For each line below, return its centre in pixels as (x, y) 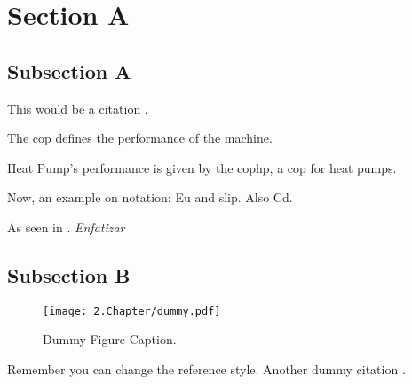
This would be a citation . (78, 108)
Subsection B (69, 274)
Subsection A (69, 71)
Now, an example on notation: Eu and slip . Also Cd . (150, 197)
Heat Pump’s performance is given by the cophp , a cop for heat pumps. (202, 167)
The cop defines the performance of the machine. (140, 138)
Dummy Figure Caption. (110, 339)
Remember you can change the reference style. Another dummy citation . (206, 369)
